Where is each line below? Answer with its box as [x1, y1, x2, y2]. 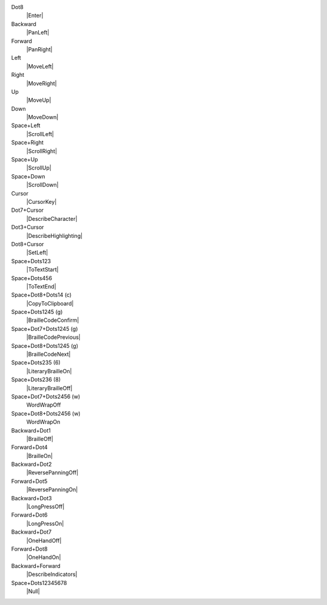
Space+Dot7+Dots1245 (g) [11, 325, 78, 332]
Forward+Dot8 [11, 545, 48, 552]
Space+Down [11, 172, 45, 180]
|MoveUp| [26, 97, 51, 104]
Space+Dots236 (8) [11, 376, 61, 384]
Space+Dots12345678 [11, 579, 67, 586]
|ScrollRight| [26, 147, 58, 154]
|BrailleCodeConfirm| [26, 316, 79, 324]
